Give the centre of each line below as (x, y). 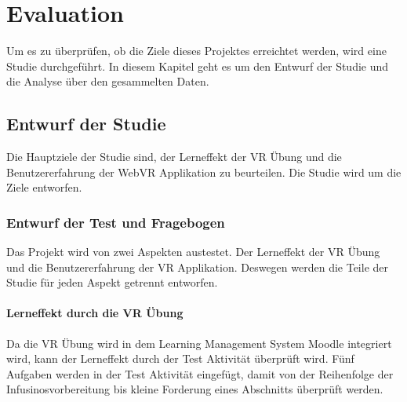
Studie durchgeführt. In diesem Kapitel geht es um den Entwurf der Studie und (198, 66)
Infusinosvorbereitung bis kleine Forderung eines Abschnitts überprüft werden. (195, 389)
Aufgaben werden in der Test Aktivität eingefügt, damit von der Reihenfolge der (200, 373)
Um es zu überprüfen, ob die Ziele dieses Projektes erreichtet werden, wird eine (196, 51)
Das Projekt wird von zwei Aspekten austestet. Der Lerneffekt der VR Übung (193, 252)
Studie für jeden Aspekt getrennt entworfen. (112, 282)
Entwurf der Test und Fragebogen (116, 222)
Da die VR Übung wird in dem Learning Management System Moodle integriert (199, 343)
